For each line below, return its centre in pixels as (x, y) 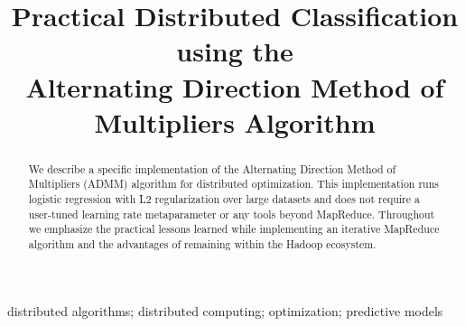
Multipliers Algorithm (235, 121)
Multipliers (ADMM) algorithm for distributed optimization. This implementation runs (233, 184)
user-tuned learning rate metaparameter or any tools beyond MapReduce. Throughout (232, 214)
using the (235, 51)
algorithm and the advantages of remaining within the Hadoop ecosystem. (202, 244)
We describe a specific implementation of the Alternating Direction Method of (212, 168)
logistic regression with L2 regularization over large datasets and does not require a (224, 199)
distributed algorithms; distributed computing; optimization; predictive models (225, 310)
